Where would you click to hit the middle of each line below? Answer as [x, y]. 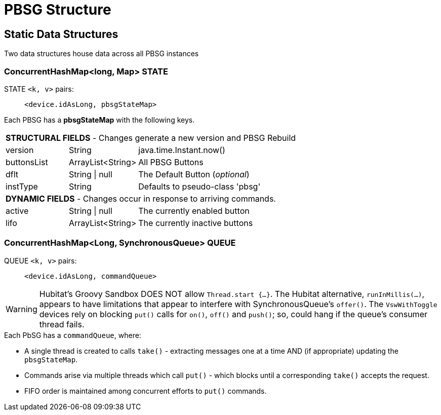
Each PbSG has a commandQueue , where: [73, 335]
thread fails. [62, 324]
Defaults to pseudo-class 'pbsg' [199, 186]
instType [22, 186]
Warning [22, 309]
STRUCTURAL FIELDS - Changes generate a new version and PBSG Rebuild [151, 138]
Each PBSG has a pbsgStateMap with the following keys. [99, 120]
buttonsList [27, 162]
